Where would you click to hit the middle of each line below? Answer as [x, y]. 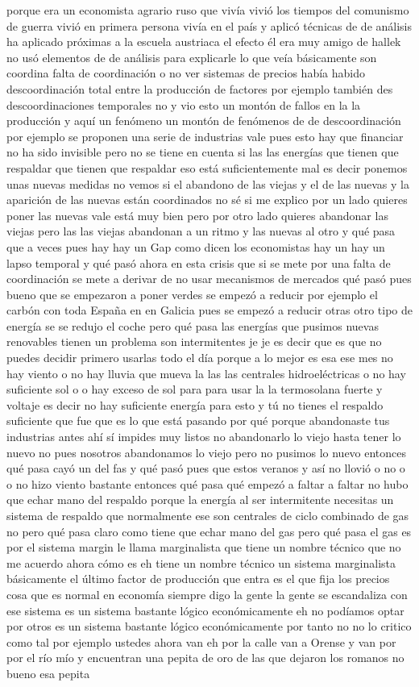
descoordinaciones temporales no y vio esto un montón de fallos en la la [184, 104]
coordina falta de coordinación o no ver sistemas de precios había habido [186, 73]
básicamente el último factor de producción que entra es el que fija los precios [198, 579]
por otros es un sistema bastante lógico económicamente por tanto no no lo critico [209, 626]
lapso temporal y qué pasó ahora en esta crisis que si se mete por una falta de [199, 262]
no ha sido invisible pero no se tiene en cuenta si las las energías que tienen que [203, 152]
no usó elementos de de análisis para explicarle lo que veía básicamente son [192, 57]
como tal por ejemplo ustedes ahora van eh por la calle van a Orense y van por [201, 641]
